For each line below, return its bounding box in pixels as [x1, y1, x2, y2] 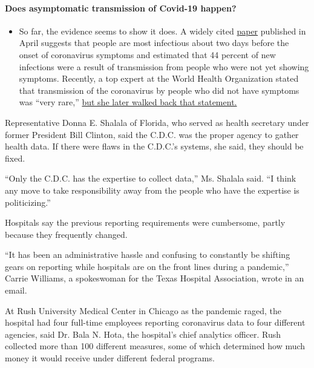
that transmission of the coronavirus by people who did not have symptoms [19, 84, 299, 96]
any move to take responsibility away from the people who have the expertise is [5, 183, 299, 196]
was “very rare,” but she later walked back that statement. [19, 96, 237, 108]
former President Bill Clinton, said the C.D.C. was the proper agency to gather [5, 128, 299, 140]
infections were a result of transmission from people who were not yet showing [19, 60, 309, 73]
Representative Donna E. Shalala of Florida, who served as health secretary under [5, 116, 309, 128]
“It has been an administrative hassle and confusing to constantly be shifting [5, 248, 290, 261]
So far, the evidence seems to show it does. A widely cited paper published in [19, 24, 306, 37]
